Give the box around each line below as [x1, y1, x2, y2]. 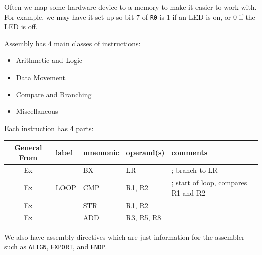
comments [171, 147, 208, 157]
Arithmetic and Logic [16, 55, 83, 66]
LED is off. [4, 21, 38, 32]
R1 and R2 [171, 187, 206, 198]
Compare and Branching [16, 89, 92, 99]
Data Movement [16, 72, 65, 83]
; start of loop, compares [171, 177, 247, 188]
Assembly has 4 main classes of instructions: [4, 38, 141, 48]
